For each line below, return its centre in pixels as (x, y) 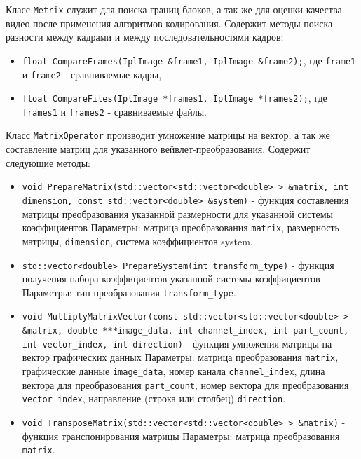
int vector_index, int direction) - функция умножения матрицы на (177, 343)
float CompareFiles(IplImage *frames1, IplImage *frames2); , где (175, 98)
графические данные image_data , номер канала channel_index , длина (173, 371)
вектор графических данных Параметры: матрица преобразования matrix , (180, 357)
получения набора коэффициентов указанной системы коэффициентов (171, 279)
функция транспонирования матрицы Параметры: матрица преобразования (181, 436)
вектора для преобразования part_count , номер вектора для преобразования (185, 384)
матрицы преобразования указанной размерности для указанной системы (178, 213)
